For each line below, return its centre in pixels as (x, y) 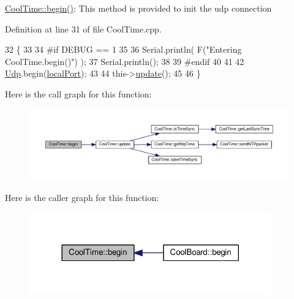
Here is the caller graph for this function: (82, 197)
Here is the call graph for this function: (78, 93)
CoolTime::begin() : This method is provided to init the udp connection (138, 8)
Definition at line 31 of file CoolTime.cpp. (83, 28)
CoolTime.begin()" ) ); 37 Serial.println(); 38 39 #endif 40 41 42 (125, 61)
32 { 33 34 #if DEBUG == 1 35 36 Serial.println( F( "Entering (123, 49)
